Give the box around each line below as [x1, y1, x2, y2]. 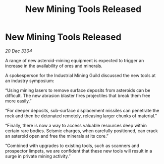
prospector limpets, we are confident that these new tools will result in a [5, 148, 153, 154]
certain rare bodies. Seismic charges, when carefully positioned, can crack [5, 128, 158, 134]
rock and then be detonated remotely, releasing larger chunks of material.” [5, 113, 157, 119]
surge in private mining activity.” [5, 153, 71, 159]
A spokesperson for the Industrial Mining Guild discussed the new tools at [5, 72, 156, 78]
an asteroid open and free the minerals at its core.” [5, 133, 109, 139]
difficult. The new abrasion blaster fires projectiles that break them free [5, 92, 151, 98]
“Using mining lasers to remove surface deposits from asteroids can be [5, 87, 151, 93]
